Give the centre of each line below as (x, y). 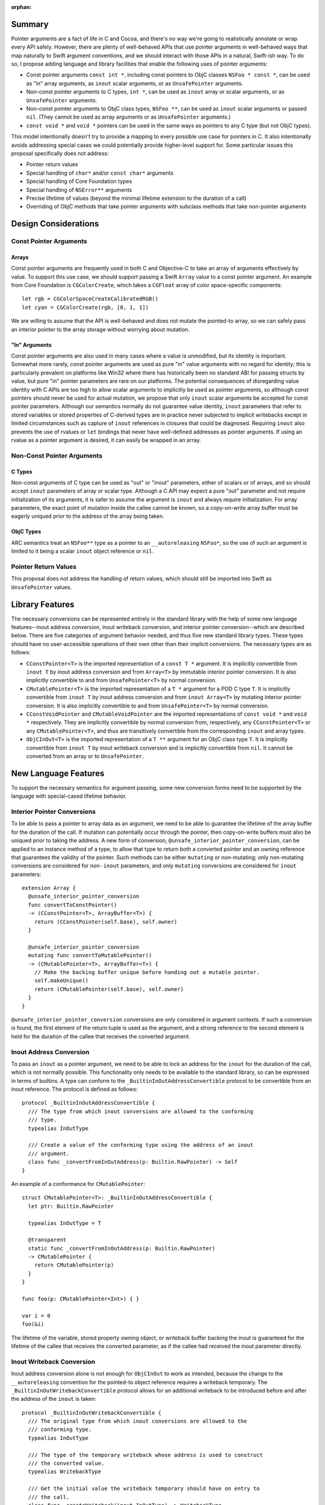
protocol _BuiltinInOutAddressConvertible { (89, 1103)
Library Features (43, 604)
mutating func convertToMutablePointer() (90, 955)
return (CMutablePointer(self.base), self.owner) (109, 989)
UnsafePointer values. (42, 587)
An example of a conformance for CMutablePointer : (78, 1184)
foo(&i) (33, 1324)
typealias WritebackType (65, 1472)
